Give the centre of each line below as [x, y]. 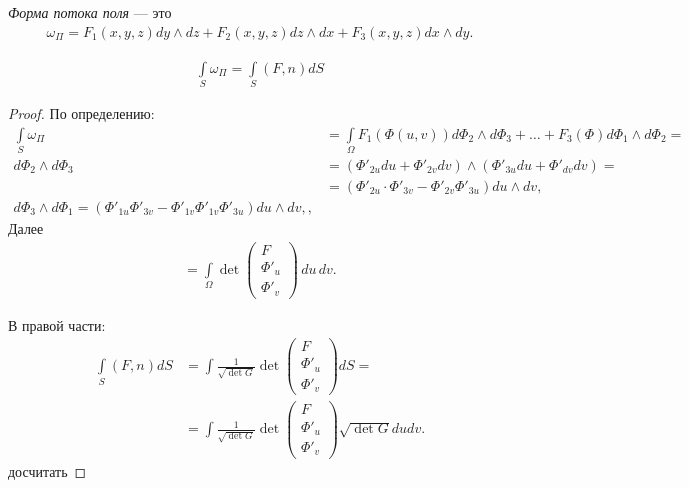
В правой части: [57, 324]
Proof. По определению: [81, 112]
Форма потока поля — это [90, 12]
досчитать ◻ [47, 470]
